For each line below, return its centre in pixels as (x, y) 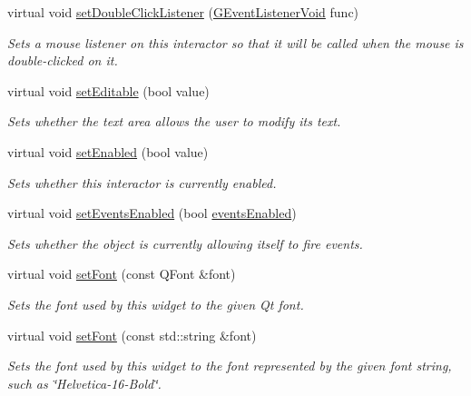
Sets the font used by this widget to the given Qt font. (156, 304)
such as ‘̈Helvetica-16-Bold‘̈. (84, 383)
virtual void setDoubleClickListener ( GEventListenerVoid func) (183, 12)
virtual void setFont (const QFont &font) (122, 274)
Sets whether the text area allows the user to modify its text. (174, 121)
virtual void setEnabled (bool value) (108, 151)
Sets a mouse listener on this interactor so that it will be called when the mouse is (235, 42)
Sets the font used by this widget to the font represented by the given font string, (230, 366)
